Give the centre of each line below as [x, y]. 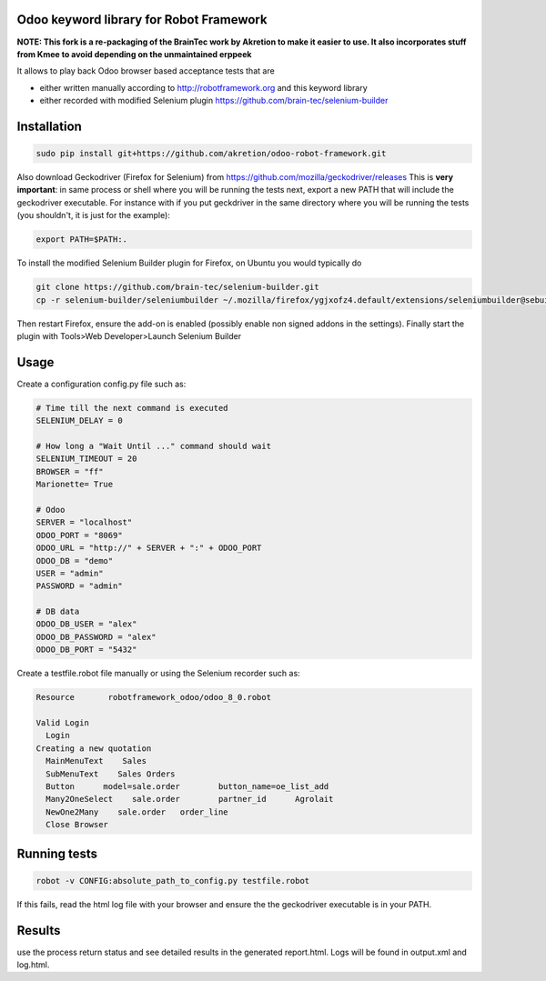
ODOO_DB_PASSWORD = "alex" [96, 637]
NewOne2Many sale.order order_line [137, 812]
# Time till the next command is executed [132, 408]
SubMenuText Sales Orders [111, 774]
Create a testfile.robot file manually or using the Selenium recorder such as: [158, 674]
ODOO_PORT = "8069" [79, 535]
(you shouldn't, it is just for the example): [93, 215]
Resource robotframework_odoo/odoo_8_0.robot [154, 697]
